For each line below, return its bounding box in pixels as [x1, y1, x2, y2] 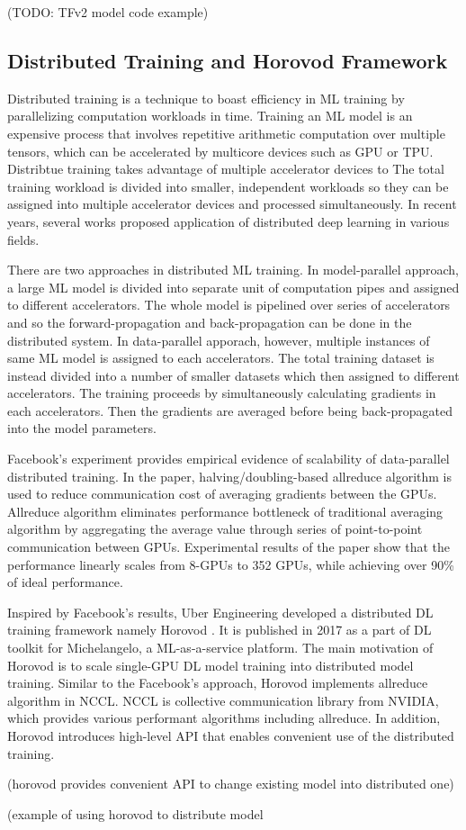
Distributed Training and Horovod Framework [7, 46, 448, 74]
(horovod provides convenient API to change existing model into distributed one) [7, 774, 454, 793]
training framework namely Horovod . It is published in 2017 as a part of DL [7, 620, 432, 639]
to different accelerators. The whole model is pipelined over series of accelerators [7, 295, 451, 314]
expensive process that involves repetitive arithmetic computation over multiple [7, 123, 445, 142]
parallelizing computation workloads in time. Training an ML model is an [7, 106, 413, 125]
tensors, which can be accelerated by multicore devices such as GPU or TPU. [7, 141, 434, 160]
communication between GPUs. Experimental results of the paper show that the [7, 537, 451, 556]
